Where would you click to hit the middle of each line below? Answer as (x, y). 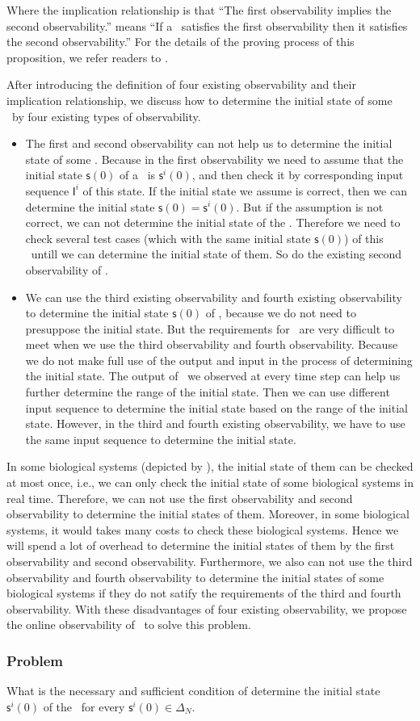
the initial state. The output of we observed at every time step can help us (213, 376)
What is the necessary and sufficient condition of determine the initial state (193, 691)
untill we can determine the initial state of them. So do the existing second (216, 254)
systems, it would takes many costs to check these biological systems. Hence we (203, 529)
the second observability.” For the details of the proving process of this (181, 42)
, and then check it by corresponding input (298, 175)
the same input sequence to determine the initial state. (161, 439)
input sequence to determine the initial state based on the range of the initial (216, 407)
